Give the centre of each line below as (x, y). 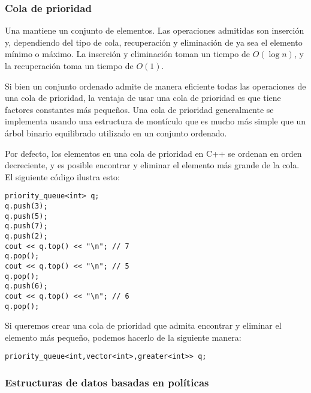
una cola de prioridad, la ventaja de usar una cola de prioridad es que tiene (143, 98)
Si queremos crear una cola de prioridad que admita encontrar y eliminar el (143, 325)
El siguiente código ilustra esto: (62, 176)
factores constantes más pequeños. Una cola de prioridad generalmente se (139, 109)
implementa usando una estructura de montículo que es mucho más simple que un (155, 121)
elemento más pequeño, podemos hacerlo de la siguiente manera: (123, 337)
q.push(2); (26, 236)
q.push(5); (26, 216)
